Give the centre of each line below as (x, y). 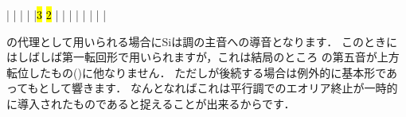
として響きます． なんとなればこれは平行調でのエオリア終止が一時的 (218, 88)
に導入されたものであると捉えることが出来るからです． (151, 103)
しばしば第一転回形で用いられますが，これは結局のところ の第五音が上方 (208, 57)
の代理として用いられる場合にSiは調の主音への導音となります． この (185, 41)
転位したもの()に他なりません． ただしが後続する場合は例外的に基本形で (196, 72)
